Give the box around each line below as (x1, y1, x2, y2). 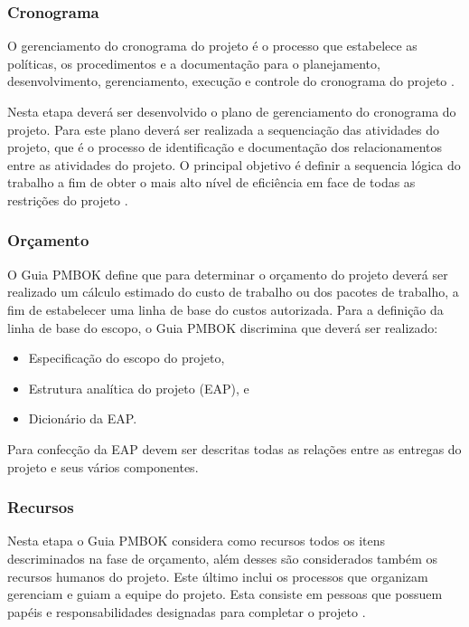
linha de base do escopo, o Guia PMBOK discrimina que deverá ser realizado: (7, 318, 438, 337)
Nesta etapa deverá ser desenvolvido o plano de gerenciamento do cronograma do (7, 102, 456, 120)
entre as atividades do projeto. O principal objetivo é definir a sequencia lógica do (7, 155, 461, 174)
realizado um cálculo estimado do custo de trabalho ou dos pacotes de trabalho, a (7, 282, 459, 301)
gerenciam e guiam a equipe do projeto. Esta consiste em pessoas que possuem (7, 584, 443, 603)
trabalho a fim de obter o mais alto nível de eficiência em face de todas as (7, 173, 416, 192)
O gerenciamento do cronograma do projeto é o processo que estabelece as (7, 36, 417, 55)
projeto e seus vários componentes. (7, 457, 199, 476)
